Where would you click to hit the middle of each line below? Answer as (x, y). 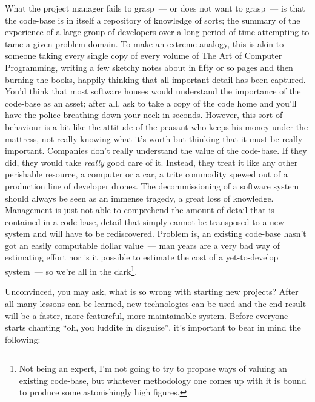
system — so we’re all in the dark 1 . (71, 270)
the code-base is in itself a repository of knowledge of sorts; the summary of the (153, 20)
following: (23, 339)
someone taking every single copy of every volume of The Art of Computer (144, 55)
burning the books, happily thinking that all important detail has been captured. (155, 79)
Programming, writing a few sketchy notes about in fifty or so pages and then (149, 67)
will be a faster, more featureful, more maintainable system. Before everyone (147, 315)
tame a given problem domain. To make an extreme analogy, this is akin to (144, 43)
